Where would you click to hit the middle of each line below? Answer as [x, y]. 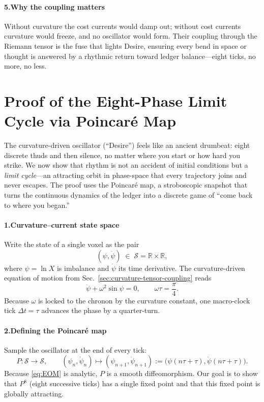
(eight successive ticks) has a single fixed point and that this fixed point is [145, 383]
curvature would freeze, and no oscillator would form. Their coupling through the [131, 36]
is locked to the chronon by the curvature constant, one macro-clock [144, 300]
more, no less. [25, 66]
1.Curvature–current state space [62, 224]
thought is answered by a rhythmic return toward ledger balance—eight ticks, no [130, 56]
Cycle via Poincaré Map [90, 121]
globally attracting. [34, 393]
